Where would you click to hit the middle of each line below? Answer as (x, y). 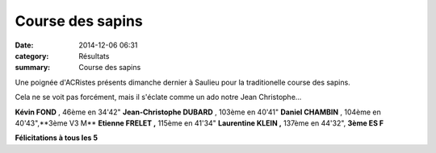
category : (32, 56)
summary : (33, 68)
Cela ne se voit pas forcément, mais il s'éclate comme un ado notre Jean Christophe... (158, 97)
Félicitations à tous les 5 (57, 138)
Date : (24, 45)
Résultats (94, 56)
